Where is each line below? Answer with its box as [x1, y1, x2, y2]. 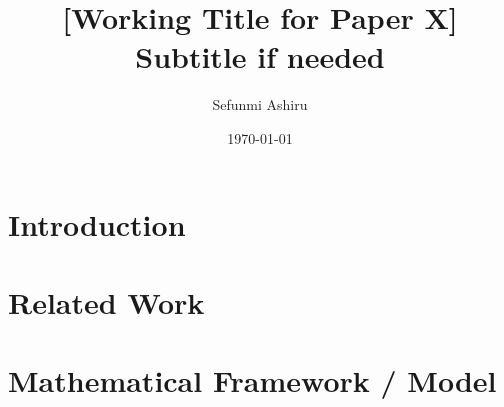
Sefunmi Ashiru [212, 94, 308, 115]
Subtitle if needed [135, 36, 385, 77]
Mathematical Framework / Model [8, 360, 497, 401]
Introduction [8, 203, 186, 244]
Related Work [8, 281, 205, 322]
